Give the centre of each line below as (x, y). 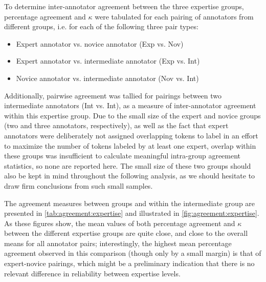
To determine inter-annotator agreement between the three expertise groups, (124, 6)
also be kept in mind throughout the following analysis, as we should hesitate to (130, 176)
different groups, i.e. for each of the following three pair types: (101, 26)
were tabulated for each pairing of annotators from (174, 16)
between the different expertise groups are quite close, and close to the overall (126, 233)
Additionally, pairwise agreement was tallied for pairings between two (113, 95)
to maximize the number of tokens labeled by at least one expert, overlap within (130, 145)
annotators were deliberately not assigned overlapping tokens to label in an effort (131, 135)
